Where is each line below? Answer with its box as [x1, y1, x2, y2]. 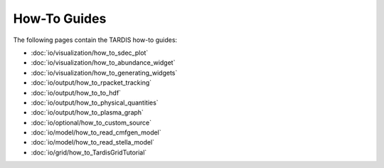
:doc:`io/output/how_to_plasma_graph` [31, 108, 144, 117]
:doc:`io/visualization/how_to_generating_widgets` [31, 68, 178, 77]
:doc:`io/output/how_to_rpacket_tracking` [31, 78, 152, 87]
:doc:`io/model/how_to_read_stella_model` [31, 138, 155, 147]
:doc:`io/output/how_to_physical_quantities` [31, 98, 159, 107]
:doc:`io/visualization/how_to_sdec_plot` [31, 48, 149, 57]
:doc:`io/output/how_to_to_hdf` [31, 88, 121, 97]
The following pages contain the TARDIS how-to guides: [13, 36, 178, 44]
